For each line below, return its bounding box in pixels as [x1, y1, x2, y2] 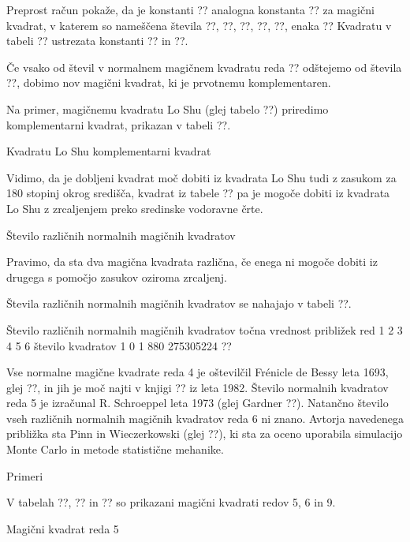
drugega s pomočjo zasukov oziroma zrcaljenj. [6, 268, 227, 285]
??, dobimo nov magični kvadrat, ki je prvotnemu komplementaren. [6, 74, 331, 91]
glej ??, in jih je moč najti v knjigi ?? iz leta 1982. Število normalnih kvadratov [6, 379, 389, 395]
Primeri [6, 467, 43, 484]
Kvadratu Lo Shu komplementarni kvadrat [6, 143, 211, 159]
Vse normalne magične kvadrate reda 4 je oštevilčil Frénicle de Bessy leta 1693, [6, 364, 389, 380]
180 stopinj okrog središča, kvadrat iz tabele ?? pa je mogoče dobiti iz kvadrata [6, 185, 390, 201]
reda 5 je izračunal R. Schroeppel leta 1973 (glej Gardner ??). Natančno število [6, 394, 389, 411]
